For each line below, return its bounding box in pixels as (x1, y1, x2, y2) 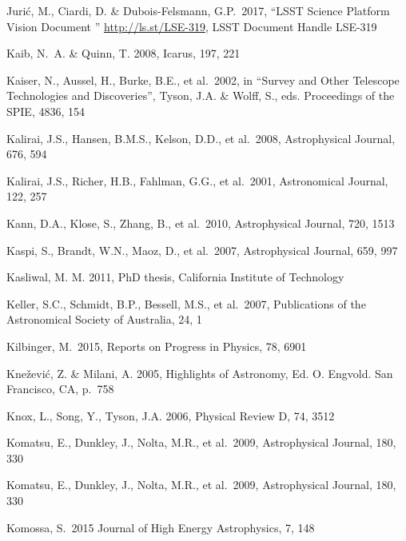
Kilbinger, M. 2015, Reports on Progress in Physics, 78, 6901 (6, 337, 307, 354)
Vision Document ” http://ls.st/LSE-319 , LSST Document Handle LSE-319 (6, 18, 377, 34)
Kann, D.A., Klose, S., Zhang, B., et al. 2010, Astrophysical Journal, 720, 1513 (6, 214, 395, 231)
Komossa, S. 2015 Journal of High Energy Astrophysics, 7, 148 (6, 519, 315, 535)
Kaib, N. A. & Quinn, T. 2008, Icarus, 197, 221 (6, 45, 241, 62)
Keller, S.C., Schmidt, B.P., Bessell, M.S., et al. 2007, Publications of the (6, 295, 366, 312)
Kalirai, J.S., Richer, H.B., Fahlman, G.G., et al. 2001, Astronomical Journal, (6, 172, 388, 189)
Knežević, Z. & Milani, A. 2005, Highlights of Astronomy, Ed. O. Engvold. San (6, 364, 393, 381)
